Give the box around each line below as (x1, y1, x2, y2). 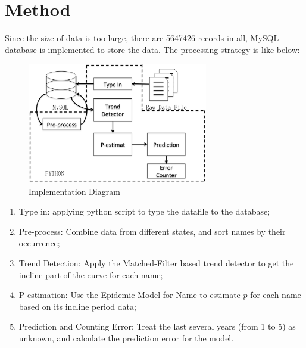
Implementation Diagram (29, 185, 120, 197)
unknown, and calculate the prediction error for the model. (18, 331, 234, 344)
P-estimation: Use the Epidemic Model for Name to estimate (18, 288, 241, 301)
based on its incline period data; (18, 300, 136, 312)
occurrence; (18, 237, 60, 249)
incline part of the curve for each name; (18, 268, 163, 281)
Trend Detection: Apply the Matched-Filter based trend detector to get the (18, 256, 294, 269)
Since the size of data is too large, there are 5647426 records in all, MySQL (5, 32, 279, 44)
